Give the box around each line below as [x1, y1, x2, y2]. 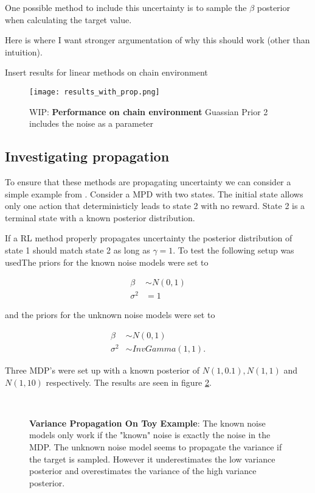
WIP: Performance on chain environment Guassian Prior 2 [29, 105, 268, 118]
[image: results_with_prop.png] [29, 87, 160, 96]
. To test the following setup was [173, 243, 294, 256]
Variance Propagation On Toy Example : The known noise [29, 416, 266, 429]
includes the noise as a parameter [29, 117, 154, 130]
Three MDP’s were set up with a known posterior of [5, 364, 200, 377]
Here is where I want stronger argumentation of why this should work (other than [5, 34, 310, 46]
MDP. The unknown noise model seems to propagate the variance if [29, 441, 282, 453]
